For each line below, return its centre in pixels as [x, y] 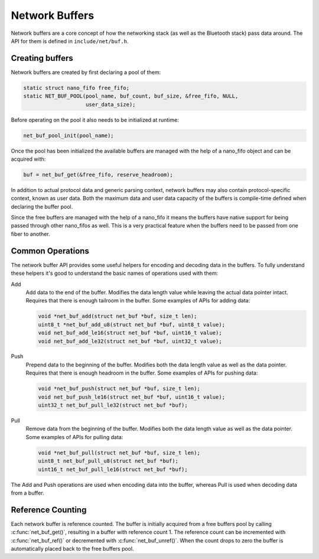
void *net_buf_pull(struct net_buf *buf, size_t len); [119, 453]
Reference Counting [49, 510]
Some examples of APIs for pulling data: [74, 437]
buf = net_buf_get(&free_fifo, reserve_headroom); [98, 175]
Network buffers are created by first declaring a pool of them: [86, 72]
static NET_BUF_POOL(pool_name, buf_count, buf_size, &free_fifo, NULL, [131, 96]
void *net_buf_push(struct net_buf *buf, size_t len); [119, 389]
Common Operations [50, 251]
